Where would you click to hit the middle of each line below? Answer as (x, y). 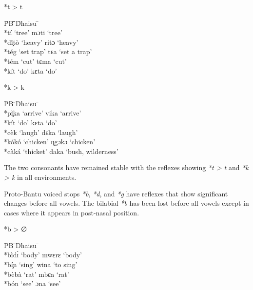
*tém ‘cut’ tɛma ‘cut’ (35, 61)
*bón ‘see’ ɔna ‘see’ (32, 283)
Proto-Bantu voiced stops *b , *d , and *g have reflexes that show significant (116, 193)
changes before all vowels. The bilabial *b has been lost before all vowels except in (126, 203)
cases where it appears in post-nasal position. (72, 212)
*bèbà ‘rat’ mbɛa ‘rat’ (37, 274)
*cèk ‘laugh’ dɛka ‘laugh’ (41, 132)
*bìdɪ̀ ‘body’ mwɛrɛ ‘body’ (43, 255)
